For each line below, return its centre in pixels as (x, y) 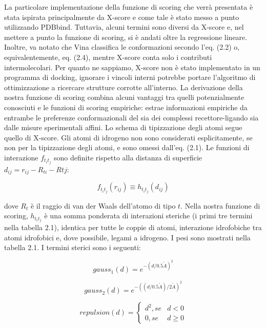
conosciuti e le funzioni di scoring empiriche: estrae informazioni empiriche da (126, 107)
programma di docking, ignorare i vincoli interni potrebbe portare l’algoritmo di (130, 77)
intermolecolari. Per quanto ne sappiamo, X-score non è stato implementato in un (132, 67)
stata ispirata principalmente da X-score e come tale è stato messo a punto (122, 17)
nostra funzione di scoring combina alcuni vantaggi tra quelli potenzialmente (124, 97)
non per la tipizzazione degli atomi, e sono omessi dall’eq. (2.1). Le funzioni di (127, 147)
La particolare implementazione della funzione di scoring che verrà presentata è (129, 7)
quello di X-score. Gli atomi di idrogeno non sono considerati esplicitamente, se (128, 137)
